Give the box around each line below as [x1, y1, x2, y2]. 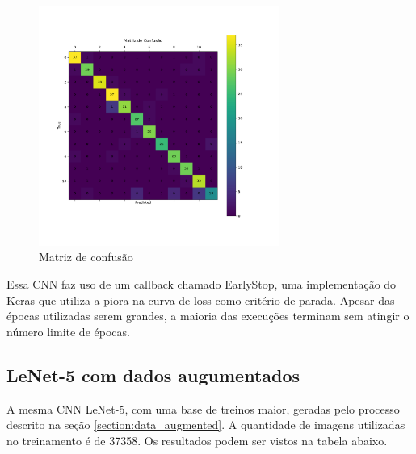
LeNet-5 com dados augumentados [6, 362, 300, 387]
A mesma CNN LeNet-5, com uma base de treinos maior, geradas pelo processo [6, 400, 400, 417]
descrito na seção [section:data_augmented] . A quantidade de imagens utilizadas [6, 416, 405, 433]
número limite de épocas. [6, 323, 130, 339]
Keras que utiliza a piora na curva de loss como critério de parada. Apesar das [6, 291, 395, 308]
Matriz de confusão [39, 248, 133, 265]
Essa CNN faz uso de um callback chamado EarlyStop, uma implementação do [6, 275, 397, 292]
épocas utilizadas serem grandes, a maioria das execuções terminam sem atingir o [6, 307, 410, 324]
